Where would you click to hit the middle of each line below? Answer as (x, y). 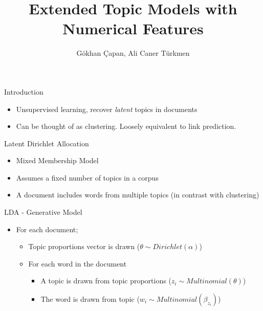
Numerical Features (133, 28)
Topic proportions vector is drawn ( (84, 246)
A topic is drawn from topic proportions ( (106, 281)
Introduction (24, 91)
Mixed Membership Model (57, 160)
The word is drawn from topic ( (90, 299)
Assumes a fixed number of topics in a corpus (87, 177)
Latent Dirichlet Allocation (47, 143)
